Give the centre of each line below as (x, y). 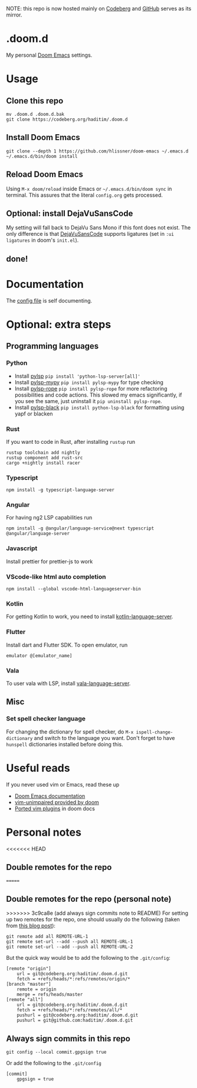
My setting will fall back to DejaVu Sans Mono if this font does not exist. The (98, 228)
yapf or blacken (34, 414)
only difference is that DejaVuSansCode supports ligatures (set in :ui (90, 234)
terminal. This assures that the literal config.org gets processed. (85, 195)
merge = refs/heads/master (50, 995)
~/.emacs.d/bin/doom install (42, 156)
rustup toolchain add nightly (43, 452)
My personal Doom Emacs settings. (49, 55)
